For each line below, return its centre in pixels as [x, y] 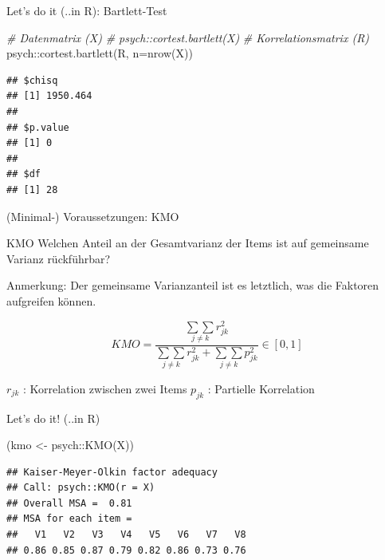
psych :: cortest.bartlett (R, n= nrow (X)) [100, 53]
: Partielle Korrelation [261, 388]
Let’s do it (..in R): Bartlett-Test [87, 10]
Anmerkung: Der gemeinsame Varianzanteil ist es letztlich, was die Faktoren [193, 285]
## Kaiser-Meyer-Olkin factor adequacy [112, 472]
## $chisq [32, 80]
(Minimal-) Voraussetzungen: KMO [93, 216]
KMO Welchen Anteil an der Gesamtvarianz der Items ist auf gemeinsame [188, 243]
